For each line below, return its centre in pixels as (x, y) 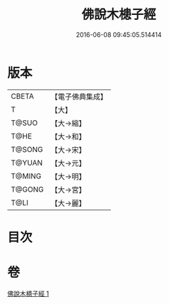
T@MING (26, 176)
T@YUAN (27, 163)
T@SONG (27, 149)
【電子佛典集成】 (79, 97)
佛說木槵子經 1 (28, 293)
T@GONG (27, 189)
